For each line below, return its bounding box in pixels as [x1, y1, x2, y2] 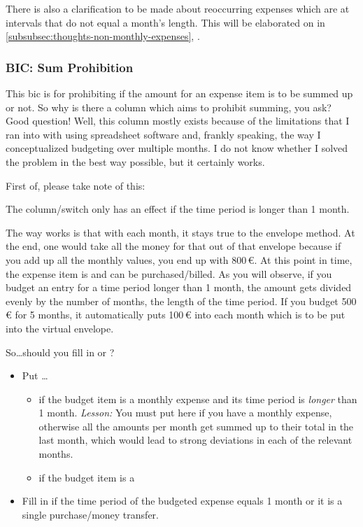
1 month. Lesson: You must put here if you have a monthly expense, [38, 405, 332, 420]
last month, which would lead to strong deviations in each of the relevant [38, 433, 353, 447]
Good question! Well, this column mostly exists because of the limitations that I [6, 113, 350, 128]
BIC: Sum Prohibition [6, 58, 134, 76]
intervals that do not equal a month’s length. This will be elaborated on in [6, 15, 325, 29]
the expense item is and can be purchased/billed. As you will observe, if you [6, 266, 332, 281]
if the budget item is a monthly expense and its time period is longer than [38, 391, 357, 406]
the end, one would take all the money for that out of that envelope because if [6, 239, 341, 253]
